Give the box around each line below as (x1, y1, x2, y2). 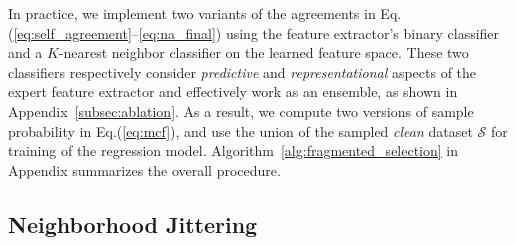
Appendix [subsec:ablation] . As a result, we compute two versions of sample (8, 100, 474, 121)
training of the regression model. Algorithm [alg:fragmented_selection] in (8, 140, 459, 161)
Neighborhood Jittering (8, 208, 258, 239)
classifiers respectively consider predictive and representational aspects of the (8, 61, 477, 82)
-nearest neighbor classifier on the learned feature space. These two (58, 42, 469, 63)
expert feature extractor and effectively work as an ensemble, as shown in (8, 81, 458, 102)
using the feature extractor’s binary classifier (225, 22, 500, 43)
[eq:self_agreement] (13, 22, 132, 43)
